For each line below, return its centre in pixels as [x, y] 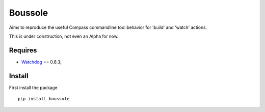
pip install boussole [44, 99]
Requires [23, 50]
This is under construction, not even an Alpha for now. [64, 36]
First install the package [33, 88]
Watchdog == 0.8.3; [41, 62]
